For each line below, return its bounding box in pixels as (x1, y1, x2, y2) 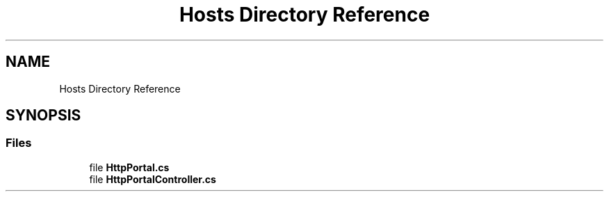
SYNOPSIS (6, 107, 81, 125)
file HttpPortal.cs (89, 161, 170, 173)
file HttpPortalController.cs (89, 173, 216, 185)
